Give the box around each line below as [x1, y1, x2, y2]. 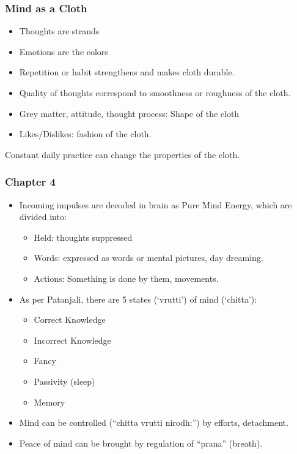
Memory [34, 395, 65, 408]
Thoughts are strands [19, 25, 100, 37]
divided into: [19, 210, 67, 223]
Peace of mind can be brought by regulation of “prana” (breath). [19, 436, 263, 449]
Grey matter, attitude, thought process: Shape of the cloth [19, 107, 240, 119]
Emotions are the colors [19, 45, 108, 58]
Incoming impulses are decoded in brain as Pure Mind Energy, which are [19, 198, 292, 211]
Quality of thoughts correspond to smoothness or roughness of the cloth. [19, 86, 291, 99]
